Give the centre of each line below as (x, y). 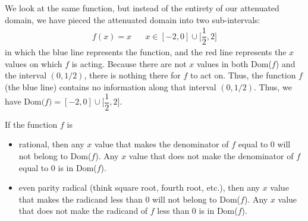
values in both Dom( (234, 63)
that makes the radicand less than (81, 199)
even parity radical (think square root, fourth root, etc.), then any (139, 187)
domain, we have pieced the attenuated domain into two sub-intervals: (133, 19)
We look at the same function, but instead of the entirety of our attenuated (142, 8)
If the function (31, 124)
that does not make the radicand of (83, 211)
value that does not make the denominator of (211, 155)
